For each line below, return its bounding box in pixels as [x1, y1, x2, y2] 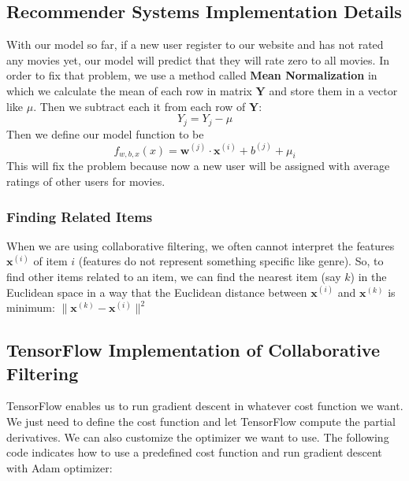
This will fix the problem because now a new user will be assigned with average [6, 157, 390, 174]
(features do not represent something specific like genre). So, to [78, 253, 384, 269]
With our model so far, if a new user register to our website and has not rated [6, 36, 384, 53]
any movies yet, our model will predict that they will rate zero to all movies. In [6, 51, 389, 68]
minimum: [6, 299, 55, 316]
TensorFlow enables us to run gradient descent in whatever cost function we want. [6, 398, 403, 414]
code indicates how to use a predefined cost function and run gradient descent [6, 444, 382, 461]
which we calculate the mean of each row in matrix [6, 82, 252, 98]
